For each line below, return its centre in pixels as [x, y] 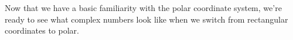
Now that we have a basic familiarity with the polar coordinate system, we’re [143, 8]
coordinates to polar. [42, 30]
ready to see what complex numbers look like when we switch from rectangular [146, 19]
